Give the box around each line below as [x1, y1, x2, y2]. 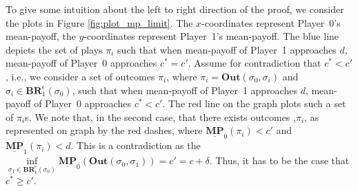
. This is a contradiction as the [70, 138, 201, 153]
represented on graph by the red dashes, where [6, 123, 203, 137]
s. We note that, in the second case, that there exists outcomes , [25, 109, 296, 124]
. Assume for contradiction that [188, 56, 321, 70]
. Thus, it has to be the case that [209, 153, 350, 168]
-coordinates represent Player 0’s [201, 15, 341, 30]
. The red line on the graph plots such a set [162, 96, 346, 111]
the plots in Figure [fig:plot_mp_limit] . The [6, 15, 193, 30]
